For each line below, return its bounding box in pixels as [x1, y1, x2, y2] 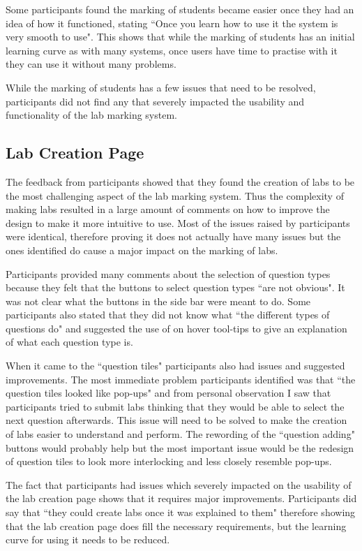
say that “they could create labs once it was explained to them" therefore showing [6, 505, 356, 520]
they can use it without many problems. [6, 57, 176, 71]
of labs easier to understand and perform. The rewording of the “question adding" [6, 427, 355, 441]
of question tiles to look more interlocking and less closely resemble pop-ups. [6, 454, 332, 469]
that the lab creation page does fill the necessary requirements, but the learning [6, 518, 347, 533]
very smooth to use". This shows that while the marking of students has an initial [6, 29, 355, 44]
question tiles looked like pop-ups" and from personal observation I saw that [6, 385, 331, 400]
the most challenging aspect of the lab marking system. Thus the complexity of [6, 188, 344, 203]
